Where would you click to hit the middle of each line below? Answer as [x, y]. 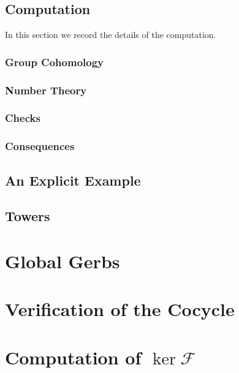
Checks [23, 118]
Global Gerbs [63, 261]
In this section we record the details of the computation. [111, 35]
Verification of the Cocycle [120, 309]
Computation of [73, 357]
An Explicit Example [73, 180]
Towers [28, 216]
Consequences [40, 146]
